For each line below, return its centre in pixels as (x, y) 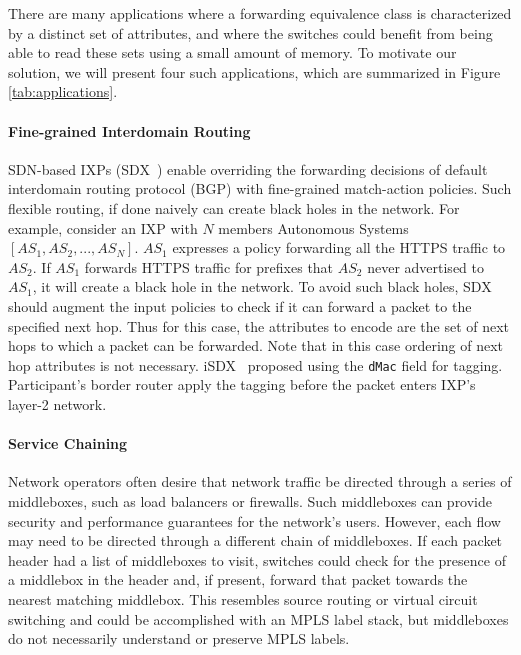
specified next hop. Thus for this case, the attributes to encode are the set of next (259, 325)
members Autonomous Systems (313, 227)
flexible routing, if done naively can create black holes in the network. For (234, 207)
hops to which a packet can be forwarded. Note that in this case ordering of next (256, 345)
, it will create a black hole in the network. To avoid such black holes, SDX (262, 286)
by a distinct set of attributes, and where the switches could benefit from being (250, 32)
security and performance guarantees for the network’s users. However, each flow (254, 520)
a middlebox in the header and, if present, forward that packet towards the (238, 579)
